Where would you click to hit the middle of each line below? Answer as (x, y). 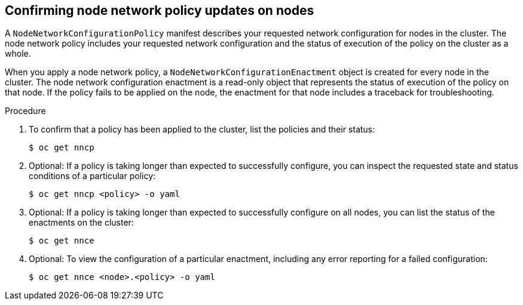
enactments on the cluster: (81, 223)
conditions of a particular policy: (92, 176)
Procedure (25, 111)
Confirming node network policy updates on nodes (160, 10)
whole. (18, 54)
